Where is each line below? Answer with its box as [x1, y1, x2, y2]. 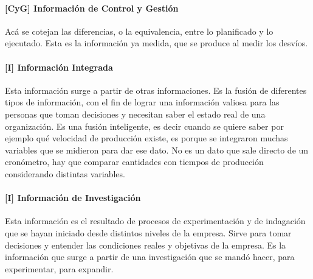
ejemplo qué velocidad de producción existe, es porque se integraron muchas [5, 132, 288, 144]
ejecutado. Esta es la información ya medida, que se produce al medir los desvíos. [5, 37, 308, 49]
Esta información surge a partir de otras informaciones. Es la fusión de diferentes [5, 83, 307, 96]
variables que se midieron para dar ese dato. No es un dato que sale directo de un [5, 143, 309, 156]
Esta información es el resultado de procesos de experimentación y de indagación [5, 214, 306, 227]
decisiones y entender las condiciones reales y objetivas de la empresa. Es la [5, 238, 286, 251]
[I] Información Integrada [5, 60, 113, 73]
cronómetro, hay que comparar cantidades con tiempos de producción [5, 155, 264, 168]
